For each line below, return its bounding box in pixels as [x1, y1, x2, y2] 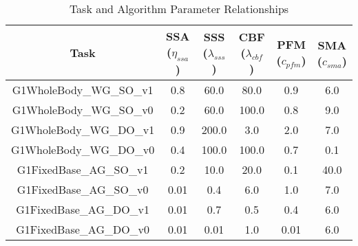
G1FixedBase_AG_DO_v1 [16, 201, 150, 218]
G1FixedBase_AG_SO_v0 [17, 181, 149, 198]
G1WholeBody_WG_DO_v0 [11, 142, 155, 158]
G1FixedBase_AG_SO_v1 [17, 161, 149, 178]
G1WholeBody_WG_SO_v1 [12, 82, 154, 98]
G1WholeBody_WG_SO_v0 [12, 102, 154, 118]
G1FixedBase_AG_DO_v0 [16, 221, 150, 238]
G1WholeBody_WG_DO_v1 [11, 122, 155, 138]
